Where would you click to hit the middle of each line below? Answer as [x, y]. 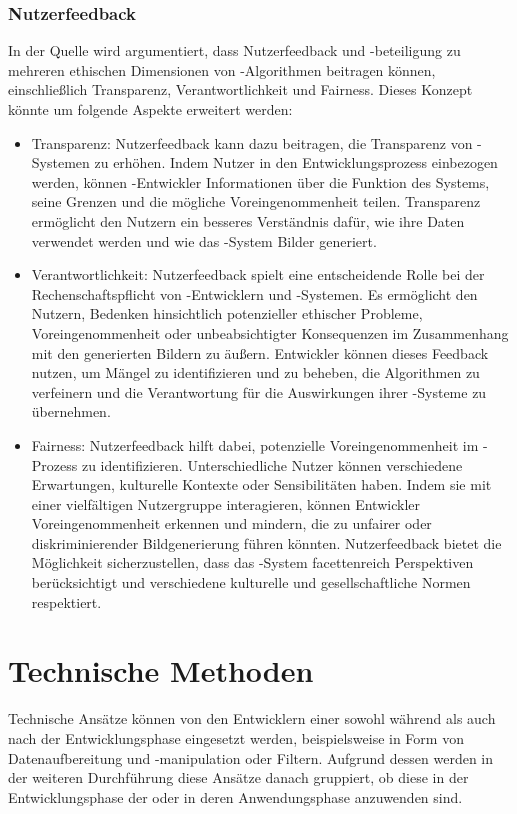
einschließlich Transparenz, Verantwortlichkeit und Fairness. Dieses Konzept [240, 89]
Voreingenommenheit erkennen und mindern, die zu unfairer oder [231, 523]
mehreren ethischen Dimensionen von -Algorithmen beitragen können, [222, 69]
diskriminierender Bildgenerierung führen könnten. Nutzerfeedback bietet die [266, 542]
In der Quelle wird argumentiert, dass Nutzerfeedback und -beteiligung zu [234, 50]
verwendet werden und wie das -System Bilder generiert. [204, 240]
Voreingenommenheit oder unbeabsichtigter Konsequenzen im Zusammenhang [270, 332]
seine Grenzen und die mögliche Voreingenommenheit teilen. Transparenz [256, 201]
